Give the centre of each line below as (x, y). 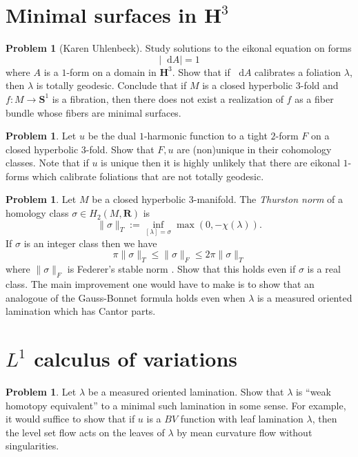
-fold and (319, 85)
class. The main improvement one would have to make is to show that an (160, 284)
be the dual (112, 136)
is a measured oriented (305, 297)
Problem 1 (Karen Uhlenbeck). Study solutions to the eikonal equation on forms (179, 48)
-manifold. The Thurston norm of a (268, 199)
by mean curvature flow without (245, 432)
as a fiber (314, 98)
